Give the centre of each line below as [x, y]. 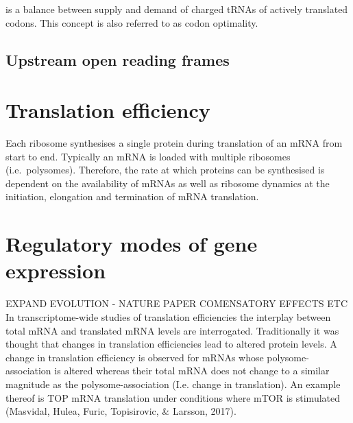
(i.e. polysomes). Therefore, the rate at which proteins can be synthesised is [165, 170]
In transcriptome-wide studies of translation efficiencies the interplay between [168, 316]
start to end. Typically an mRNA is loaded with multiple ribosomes [148, 156]
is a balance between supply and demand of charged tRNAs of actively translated [177, 9]
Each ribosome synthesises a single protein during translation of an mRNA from [174, 143]
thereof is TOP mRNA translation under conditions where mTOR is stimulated [173, 397]
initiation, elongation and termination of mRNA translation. [132, 196]
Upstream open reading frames [118, 59]
